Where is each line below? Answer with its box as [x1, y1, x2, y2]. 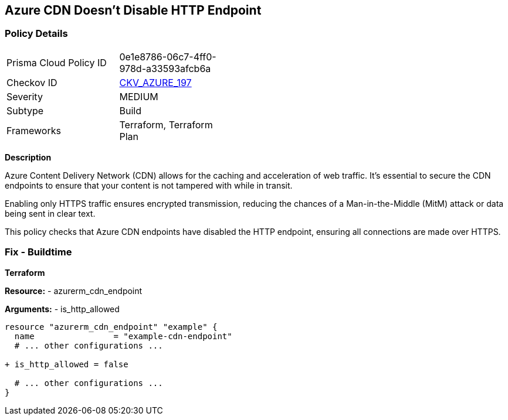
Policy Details [5, 28, 68, 40]
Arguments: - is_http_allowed [5, 303, 120, 314]
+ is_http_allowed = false [5, 359, 128, 369]
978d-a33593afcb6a [119, 62, 211, 74]
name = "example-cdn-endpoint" [14, 331, 232, 341]
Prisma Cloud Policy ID [6, 56, 107, 69]
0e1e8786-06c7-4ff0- [119, 50, 216, 63]
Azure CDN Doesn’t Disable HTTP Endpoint [5, 3, 262, 18]
